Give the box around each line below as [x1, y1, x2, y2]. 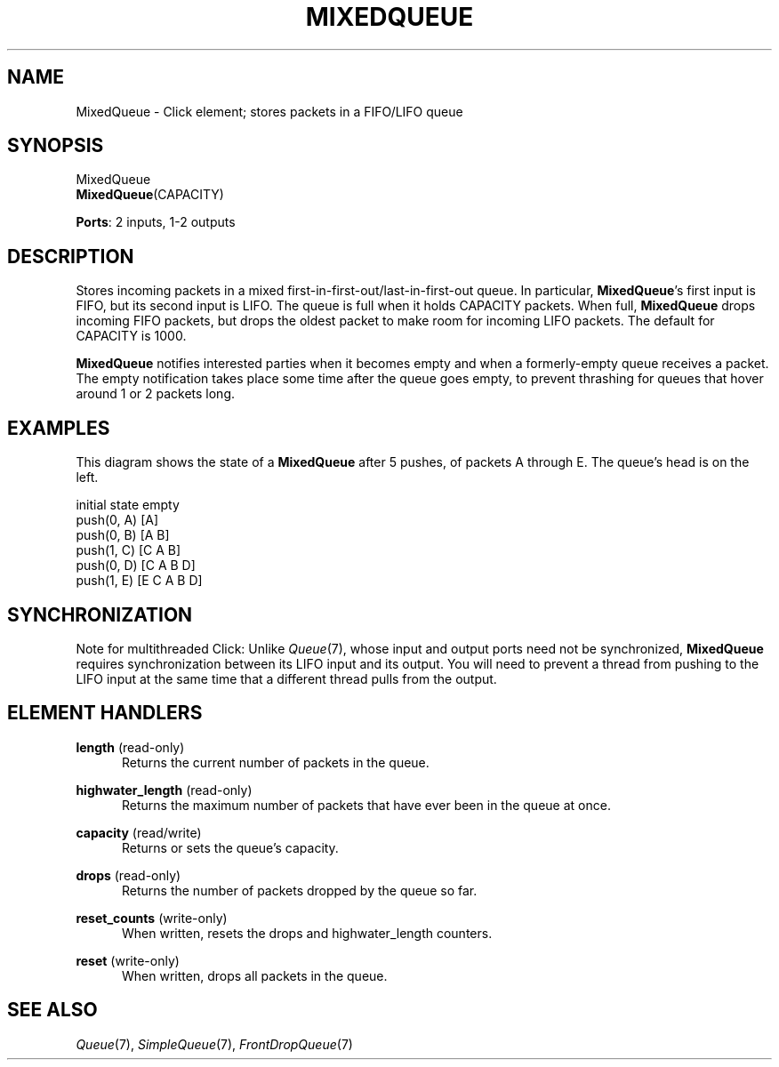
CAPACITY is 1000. [76, 328, 187, 344]
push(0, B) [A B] [76, 527, 170, 543]
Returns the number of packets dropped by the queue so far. [122, 882, 478, 898]
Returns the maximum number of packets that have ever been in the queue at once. [122, 797, 611, 813]
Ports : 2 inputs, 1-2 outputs [76, 214, 236, 230]
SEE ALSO [7, 999, 98, 1022]
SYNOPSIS [7, 134, 104, 157]
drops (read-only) [76, 867, 181, 883]
